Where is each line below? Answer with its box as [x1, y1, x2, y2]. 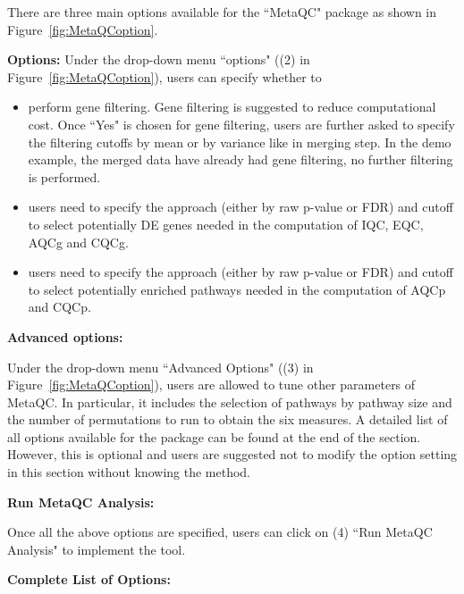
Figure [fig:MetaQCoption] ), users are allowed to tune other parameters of [7, 375, 416, 394]
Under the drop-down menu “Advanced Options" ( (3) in [7, 357, 314, 376]
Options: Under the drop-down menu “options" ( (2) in [7, 50, 310, 69]
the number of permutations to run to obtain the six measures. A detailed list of [7, 410, 448, 429]
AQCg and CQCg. [28, 232, 129, 251]
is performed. [28, 167, 101, 186]
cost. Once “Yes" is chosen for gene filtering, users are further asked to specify [28, 114, 455, 133]
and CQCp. [28, 297, 91, 316]
